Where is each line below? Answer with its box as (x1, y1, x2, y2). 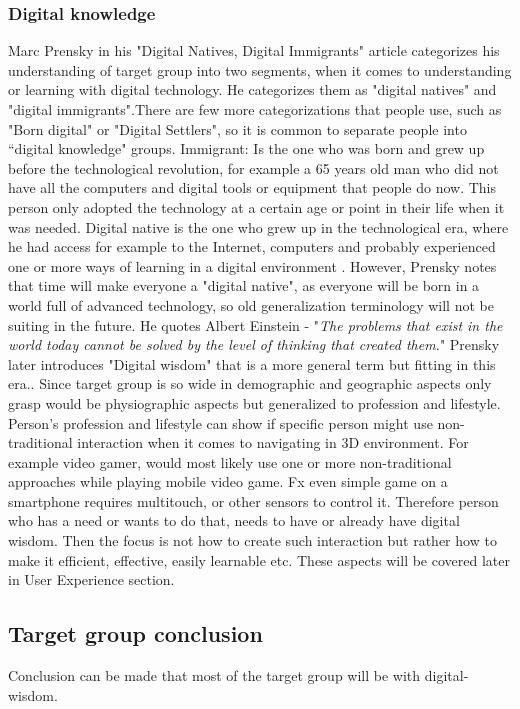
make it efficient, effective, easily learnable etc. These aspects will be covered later (8, 549, 510, 570)
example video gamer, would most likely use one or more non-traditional (8, 451, 452, 472)
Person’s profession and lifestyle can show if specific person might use (8, 412, 433, 433)
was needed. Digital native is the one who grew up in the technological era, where (8, 216, 509, 237)
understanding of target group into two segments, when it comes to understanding (8, 59, 512, 80)
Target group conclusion (8, 618, 263, 649)
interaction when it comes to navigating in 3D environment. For (77, 432, 469, 453)
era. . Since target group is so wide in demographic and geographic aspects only (8, 373, 492, 394)
